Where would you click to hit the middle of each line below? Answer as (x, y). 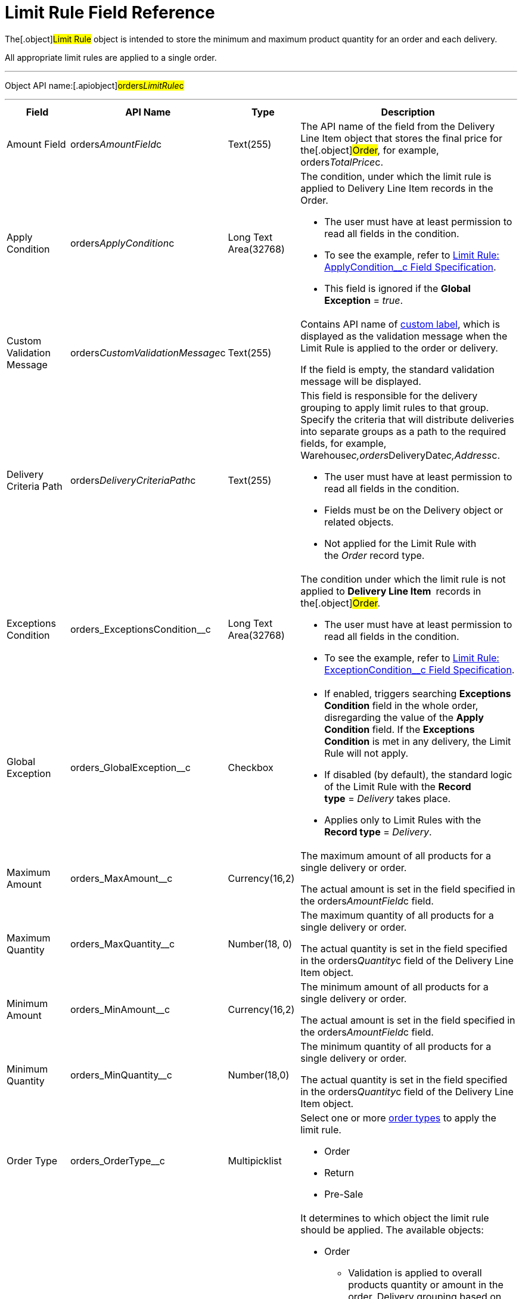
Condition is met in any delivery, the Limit (418, 741)
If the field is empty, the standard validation (397, 369)
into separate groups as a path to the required (403, 431)
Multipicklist (255, 1160)
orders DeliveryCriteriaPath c (133, 480)
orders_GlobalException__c (130, 767)
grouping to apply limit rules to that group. (395, 407)
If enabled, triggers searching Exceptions (418, 693)
